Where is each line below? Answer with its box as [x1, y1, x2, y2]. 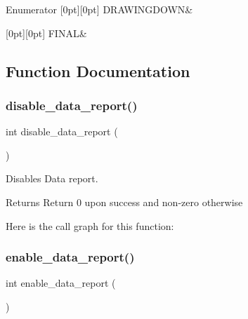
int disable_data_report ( [6, 124, 118, 139]
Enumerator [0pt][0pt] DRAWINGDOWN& [6, 2, 193, 16]
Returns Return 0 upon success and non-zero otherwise [6, 194, 243, 209]
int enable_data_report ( [6, 276, 116, 290]
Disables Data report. [6, 171, 98, 186]
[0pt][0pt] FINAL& [6, 25, 87, 40]
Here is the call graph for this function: [6, 218, 174, 233]
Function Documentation [6, 60, 190, 81]
